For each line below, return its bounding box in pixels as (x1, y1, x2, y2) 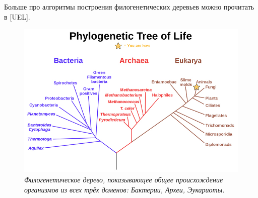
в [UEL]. (4, 11, 30, 22)
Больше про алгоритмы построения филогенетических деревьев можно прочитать (4, 2, 254, 12)
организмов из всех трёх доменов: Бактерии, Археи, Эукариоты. (24, 184, 225, 194)
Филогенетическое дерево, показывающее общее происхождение (24, 174, 223, 184)
